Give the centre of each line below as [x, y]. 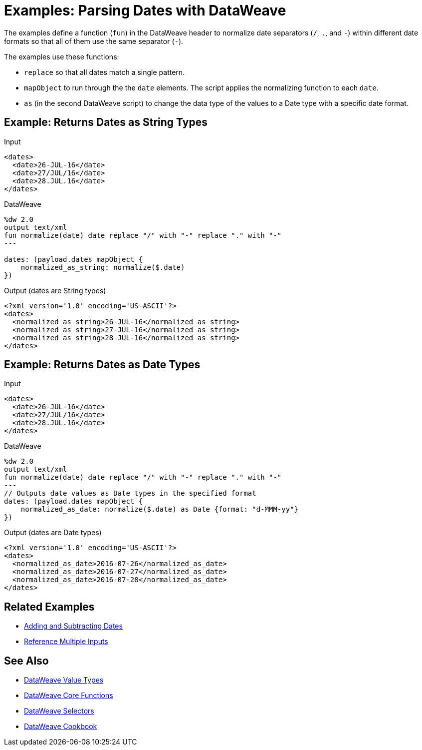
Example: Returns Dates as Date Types [102, 365]
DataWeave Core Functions [69, 696]
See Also [26, 661]
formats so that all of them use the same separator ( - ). [94, 41]
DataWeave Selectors [59, 711]
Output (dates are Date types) [53, 533]
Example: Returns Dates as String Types [106, 122]
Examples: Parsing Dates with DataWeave [145, 10]
